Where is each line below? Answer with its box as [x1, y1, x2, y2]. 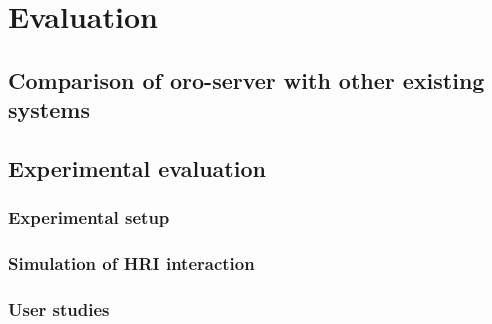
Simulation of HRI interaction [8, 251, 255, 276]
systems [8, 94, 90, 125]
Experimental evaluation [8, 152, 266, 183]
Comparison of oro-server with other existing [8, 64, 485, 95]
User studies [8, 296, 110, 321]
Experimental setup [8, 205, 170, 230]
